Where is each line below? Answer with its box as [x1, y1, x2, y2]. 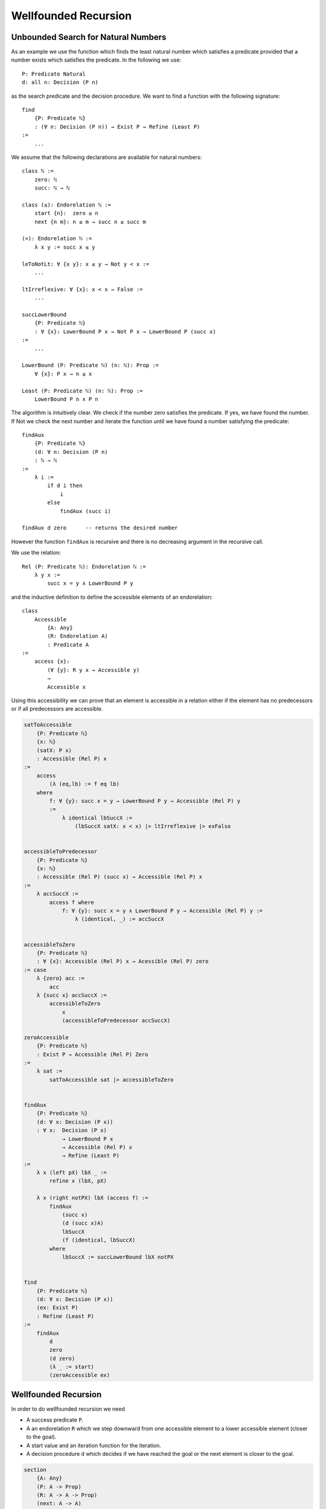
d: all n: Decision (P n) [22, 79, 99, 86]
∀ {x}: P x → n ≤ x [34, 370, 92, 377]
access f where [49, 899, 95, 905]
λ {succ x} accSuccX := [36, 992, 107, 998]
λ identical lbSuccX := [62, 814, 133, 821]
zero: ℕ [34, 176, 57, 183]
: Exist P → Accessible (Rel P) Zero [36, 1051, 149, 1058]
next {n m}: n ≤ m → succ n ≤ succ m [34, 218, 146, 225]
